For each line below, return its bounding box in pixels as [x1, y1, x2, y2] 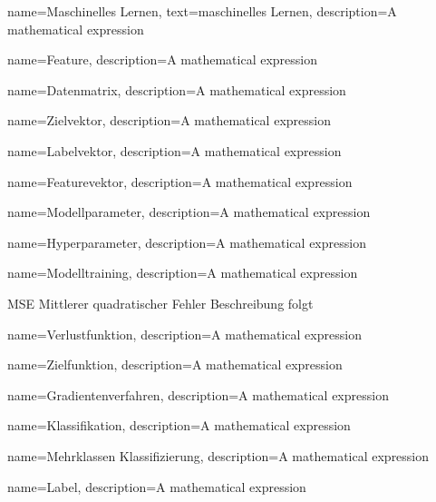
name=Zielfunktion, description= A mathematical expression [7, 355, 343, 374]
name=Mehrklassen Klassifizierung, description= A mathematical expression [7, 446, 430, 465]
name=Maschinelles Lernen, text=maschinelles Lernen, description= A [7, 2, 397, 20]
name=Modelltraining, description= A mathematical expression [7, 263, 358, 282]
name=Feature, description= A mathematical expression [7, 50, 317, 69]
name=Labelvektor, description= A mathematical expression [7, 141, 342, 160]
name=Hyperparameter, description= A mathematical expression [7, 232, 366, 251]
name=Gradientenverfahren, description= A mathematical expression [7, 385, 389, 404]
